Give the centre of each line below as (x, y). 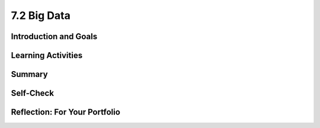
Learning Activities (47, 55)
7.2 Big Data (41, 15)
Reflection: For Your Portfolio (66, 112)
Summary (29, 74)
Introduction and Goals (54, 36)
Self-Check (33, 93)
